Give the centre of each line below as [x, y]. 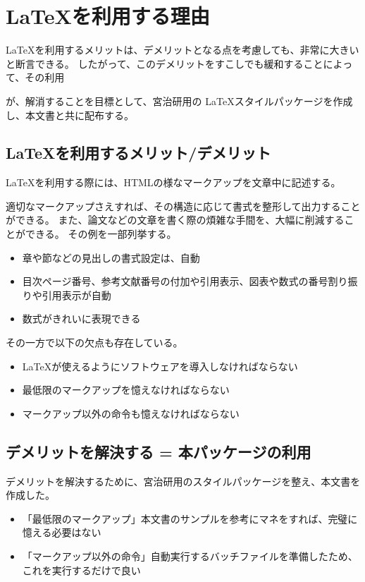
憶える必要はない [62, 532]
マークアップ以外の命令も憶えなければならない [131, 413]
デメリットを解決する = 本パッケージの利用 [159, 451]
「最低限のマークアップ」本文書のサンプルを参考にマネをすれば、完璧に [190, 518]
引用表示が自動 [76, 295]
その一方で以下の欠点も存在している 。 [94, 342]
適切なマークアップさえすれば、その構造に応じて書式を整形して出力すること [183, 206]
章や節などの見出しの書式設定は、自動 [111, 257]
